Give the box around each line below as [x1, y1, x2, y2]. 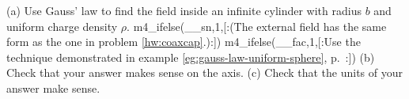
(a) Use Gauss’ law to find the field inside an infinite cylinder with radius [6, 2, 362, 18]
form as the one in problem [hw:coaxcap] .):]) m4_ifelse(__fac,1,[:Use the [6, 33, 361, 50]
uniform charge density [6, 17, 118, 34]
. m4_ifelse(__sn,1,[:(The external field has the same [127, 17, 387, 34]
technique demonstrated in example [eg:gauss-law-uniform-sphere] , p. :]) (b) [6, 48, 375, 65]
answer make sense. [6, 79, 100, 96]
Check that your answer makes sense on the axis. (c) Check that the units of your [6, 64, 403, 81]
